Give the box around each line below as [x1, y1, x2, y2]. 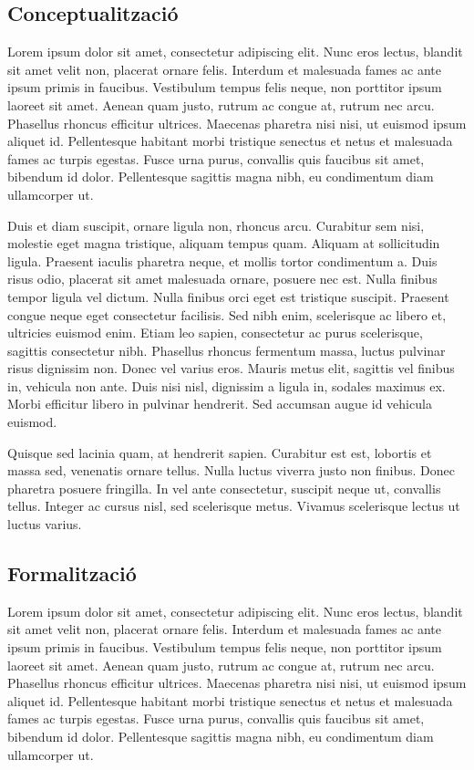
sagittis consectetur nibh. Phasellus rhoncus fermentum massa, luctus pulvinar [7, 340, 446, 359]
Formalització [7, 559, 137, 588]
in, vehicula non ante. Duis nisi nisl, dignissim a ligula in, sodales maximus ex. [7, 376, 446, 395]
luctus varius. [7, 515, 82, 534]
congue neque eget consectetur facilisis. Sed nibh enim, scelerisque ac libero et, [7, 305, 447, 324]
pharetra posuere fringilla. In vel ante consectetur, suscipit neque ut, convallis [7, 478, 441, 497]
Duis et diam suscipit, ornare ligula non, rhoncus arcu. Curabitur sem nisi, [7, 215, 425, 234]
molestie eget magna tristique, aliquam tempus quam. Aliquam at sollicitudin [7, 234, 440, 253]
